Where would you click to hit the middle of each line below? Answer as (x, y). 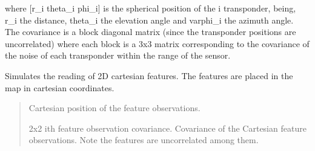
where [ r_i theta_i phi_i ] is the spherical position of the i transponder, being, (151, 8)
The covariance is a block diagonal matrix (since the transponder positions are (151, 32)
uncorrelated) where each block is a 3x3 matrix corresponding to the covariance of (157, 43)
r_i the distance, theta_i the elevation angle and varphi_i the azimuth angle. (149, 20)
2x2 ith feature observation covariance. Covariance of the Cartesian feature (167, 128)
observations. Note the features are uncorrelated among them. (144, 140)
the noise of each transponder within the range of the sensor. (118, 55)
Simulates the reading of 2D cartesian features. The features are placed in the (149, 75)
